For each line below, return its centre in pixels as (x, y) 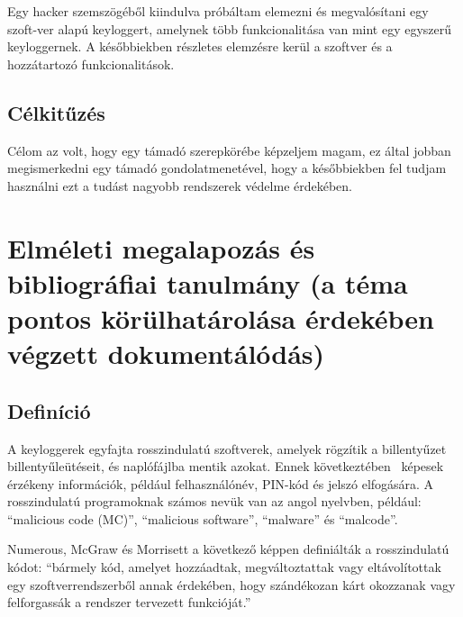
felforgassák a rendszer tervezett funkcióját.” (129, 602)
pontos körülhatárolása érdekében (221, 318)
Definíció (49, 410)
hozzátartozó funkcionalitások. (91, 64)
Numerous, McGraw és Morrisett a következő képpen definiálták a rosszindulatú (228, 549)
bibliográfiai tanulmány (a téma (208, 282)
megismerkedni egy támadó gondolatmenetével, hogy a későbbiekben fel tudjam (227, 168)
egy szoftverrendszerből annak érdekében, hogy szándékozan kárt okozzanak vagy (231, 584)
